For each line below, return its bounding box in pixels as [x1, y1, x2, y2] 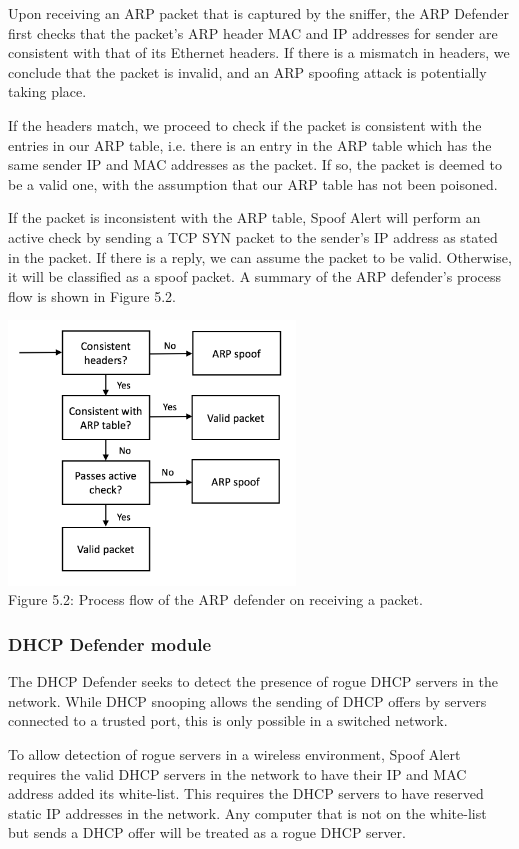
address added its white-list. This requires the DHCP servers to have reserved [8, 783, 484, 804]
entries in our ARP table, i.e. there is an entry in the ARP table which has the [8, 134, 492, 155]
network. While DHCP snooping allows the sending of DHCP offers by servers [8, 690, 487, 711]
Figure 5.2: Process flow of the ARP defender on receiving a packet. [8, 589, 423, 610]
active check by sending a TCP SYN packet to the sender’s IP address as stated [8, 226, 498, 247]
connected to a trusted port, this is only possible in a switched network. [8, 710, 448, 731]
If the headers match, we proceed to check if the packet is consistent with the [8, 114, 482, 135]
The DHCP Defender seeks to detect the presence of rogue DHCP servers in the [8, 671, 498, 692]
